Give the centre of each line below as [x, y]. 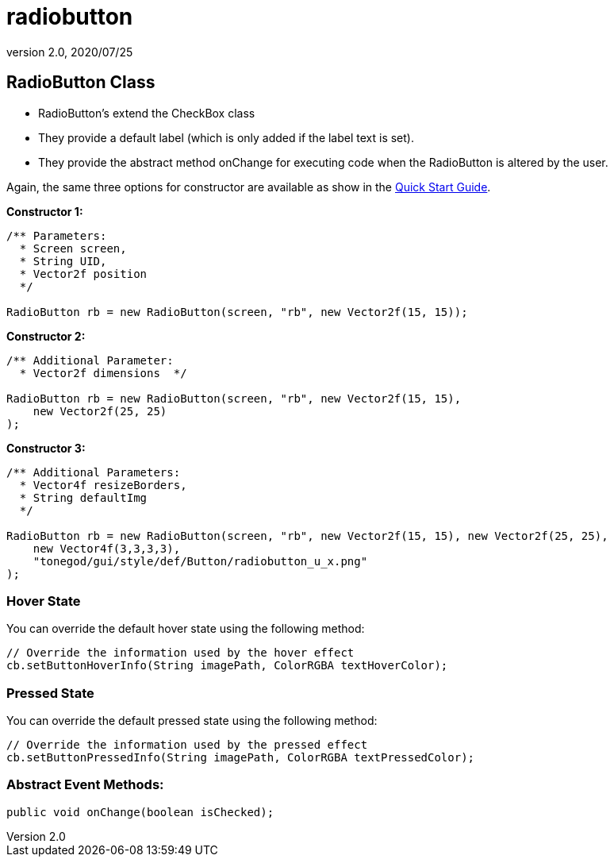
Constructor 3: [46, 448]
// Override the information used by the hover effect [180, 653]
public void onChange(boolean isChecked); [140, 812]
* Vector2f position [83, 274]
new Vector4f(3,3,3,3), [107, 548]
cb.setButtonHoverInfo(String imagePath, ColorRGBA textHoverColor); [227, 666]
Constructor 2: [46, 336]
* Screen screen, [73, 248]
